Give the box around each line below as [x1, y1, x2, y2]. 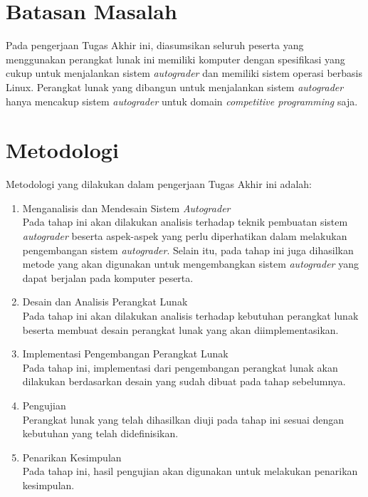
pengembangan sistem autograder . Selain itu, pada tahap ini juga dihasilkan [22, 242, 354, 257]
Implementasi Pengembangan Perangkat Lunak [22, 346, 228, 361]
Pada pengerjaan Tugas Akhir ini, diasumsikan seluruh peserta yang [6, 38, 304, 53]
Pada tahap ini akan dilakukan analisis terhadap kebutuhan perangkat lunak [22, 308, 359, 323]
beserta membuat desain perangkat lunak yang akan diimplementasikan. [22, 322, 339, 337]
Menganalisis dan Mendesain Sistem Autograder [22, 200, 231, 215]
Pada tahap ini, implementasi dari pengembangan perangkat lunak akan [22, 360, 338, 375]
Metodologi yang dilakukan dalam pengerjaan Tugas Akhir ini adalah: [6, 177, 312, 192]
